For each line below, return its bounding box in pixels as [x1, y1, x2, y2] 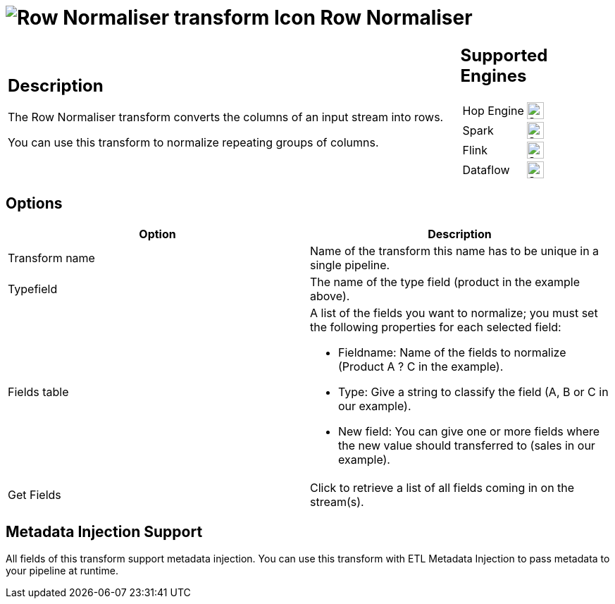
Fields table [8, 384, 69, 399]
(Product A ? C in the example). [338, 359, 504, 374]
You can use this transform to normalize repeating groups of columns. [8, 135, 379, 150]
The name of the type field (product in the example [310, 274, 580, 289]
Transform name [8, 250, 95, 265]
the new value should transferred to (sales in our [338, 438, 595, 452]
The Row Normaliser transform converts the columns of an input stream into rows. [8, 110, 444, 125]
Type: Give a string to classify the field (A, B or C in [338, 384, 609, 399]
